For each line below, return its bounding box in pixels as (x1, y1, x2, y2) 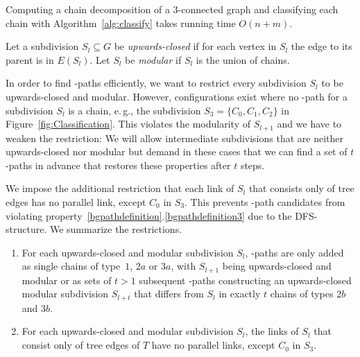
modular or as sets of (22, 272, 112, 287)
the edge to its (291, 39, 352, 53)
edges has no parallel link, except (6, 194, 146, 209)
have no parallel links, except (151, 338, 275, 352)
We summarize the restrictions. (49, 222, 182, 236)
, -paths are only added (245, 245, 344, 259)
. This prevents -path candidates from (185, 194, 345, 209)
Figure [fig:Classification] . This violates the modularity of (6, 116, 250, 131)
